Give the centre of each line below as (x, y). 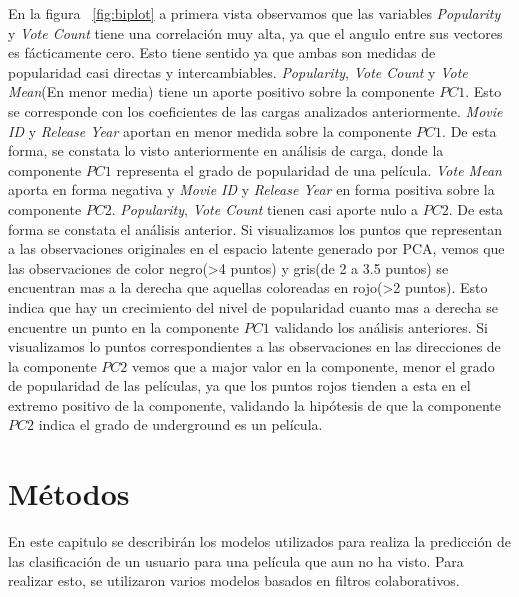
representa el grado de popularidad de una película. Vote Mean (309, 169)
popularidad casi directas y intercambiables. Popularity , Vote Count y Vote (238, 71)
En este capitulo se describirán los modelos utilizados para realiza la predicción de (259, 541)
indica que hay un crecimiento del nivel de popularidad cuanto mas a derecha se (253, 306)
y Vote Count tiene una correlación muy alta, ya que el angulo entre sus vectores (255, 32)
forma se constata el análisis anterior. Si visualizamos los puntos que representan (255, 228)
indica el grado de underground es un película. (180, 424)
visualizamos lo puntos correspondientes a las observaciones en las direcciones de (254, 346)
